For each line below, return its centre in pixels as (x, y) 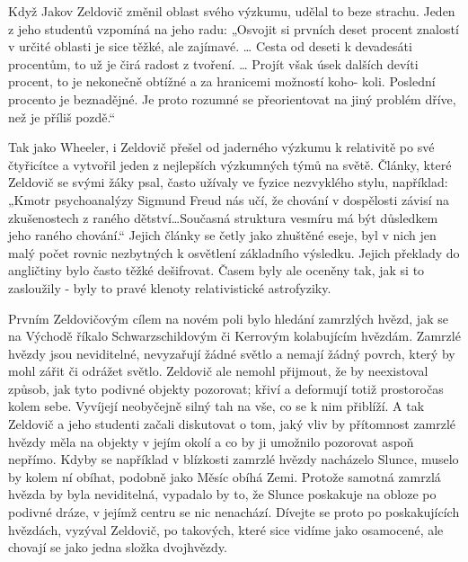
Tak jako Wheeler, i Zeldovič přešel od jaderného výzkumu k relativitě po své (221, 147)
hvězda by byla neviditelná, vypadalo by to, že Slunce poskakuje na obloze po (222, 494)
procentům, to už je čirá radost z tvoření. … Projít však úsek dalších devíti (213, 63)
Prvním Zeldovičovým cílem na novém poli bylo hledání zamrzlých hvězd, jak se (228, 318)
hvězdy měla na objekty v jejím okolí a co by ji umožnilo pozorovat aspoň (211, 441)
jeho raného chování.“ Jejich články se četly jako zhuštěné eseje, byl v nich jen (222, 235)
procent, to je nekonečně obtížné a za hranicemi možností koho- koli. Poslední (222, 81)
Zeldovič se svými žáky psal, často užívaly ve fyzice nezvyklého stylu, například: (228, 182)
